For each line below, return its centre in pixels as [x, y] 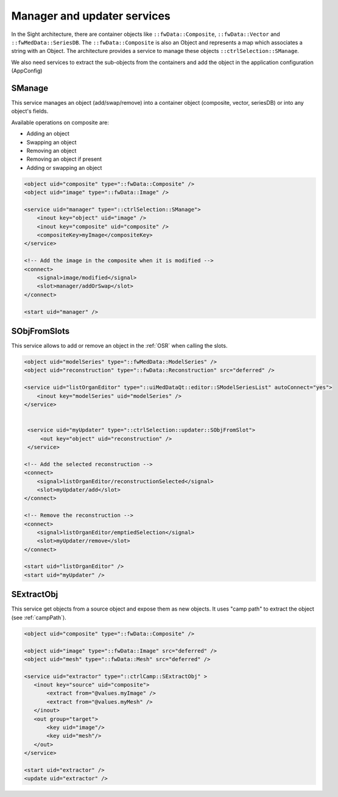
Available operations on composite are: [60, 122]
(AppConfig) [27, 71]
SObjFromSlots [40, 331]
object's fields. [30, 111]
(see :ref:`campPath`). [39, 617]
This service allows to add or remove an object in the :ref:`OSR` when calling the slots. [119, 346]
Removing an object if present [64, 159]
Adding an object [48, 133]
